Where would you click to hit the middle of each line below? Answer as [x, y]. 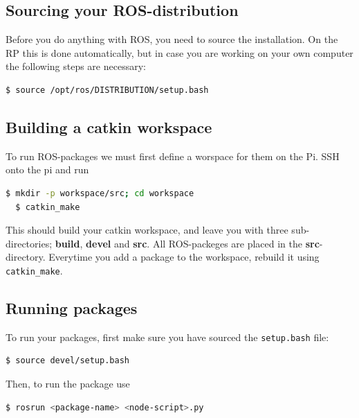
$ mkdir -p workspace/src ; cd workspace [100, 193]
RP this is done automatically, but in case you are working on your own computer [179, 52]
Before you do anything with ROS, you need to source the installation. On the [172, 39]
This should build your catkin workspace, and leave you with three [147, 230]
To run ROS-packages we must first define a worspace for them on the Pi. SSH [173, 156]
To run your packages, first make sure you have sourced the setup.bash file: [167, 337]
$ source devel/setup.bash [67, 361]
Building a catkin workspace [109, 127]
